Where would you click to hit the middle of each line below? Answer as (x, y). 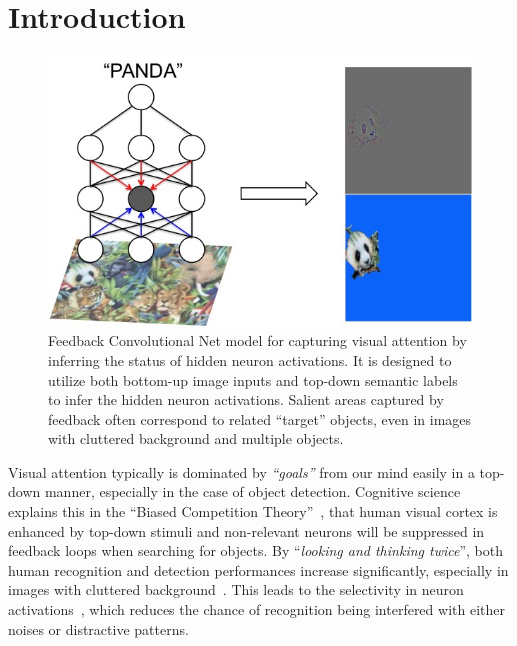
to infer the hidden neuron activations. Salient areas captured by (246, 399)
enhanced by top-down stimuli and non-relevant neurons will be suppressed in (246, 530)
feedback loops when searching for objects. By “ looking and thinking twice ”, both (255, 550)
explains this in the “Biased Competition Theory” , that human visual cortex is (253, 511)
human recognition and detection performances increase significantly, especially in (258, 569)
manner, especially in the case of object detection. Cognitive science (252, 491)
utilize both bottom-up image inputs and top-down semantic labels (253, 379)
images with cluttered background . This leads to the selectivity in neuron (236, 589)
